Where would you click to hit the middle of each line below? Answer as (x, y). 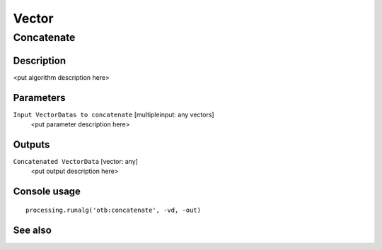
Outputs (31, 144)
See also (33, 230)
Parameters (39, 98)
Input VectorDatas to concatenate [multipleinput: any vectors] (114, 114)
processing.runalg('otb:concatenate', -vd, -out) (114, 210)
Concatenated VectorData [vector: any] (75, 161)
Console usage (47, 192)
